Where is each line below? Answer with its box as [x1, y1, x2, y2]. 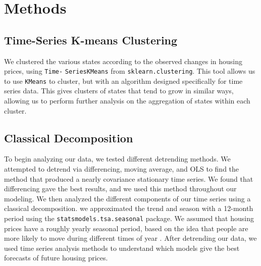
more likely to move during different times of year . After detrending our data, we [4, 233, 257, 243]
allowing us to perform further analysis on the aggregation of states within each [4, 95, 250, 106]
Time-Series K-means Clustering [4, 32, 178, 47]
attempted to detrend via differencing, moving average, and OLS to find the [4, 164, 239, 174]
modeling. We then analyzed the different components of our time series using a [4, 193, 251, 203]
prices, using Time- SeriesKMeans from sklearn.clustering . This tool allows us [4, 66, 255, 76]
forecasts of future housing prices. [4, 252, 108, 263]
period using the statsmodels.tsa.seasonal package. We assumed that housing [4, 213, 254, 224]
